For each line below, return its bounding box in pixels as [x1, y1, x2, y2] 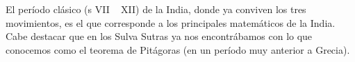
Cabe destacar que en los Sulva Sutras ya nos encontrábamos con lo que [6, 29, 313, 43]
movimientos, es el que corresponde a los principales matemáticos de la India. [6, 15, 336, 30]
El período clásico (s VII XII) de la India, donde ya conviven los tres [6, 2, 306, 16]
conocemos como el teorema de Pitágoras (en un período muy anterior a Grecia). [6, 42, 350, 56]
